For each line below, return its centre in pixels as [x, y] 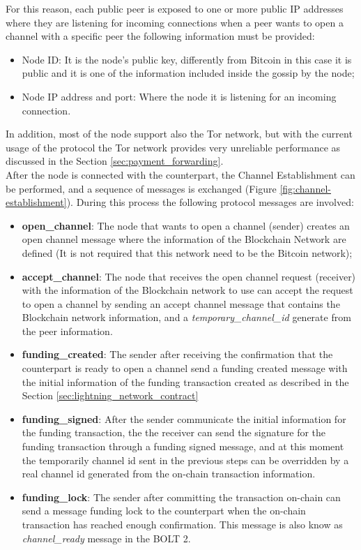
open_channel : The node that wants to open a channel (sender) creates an [186, 225]
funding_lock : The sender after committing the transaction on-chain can [181, 497]
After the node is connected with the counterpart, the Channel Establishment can [180, 174]
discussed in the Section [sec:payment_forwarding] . [115, 161]
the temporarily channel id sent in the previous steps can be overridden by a [185, 460]
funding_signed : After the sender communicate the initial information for [184, 418]
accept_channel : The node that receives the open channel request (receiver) [189, 276]
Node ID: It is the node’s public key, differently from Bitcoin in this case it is [187, 59]
